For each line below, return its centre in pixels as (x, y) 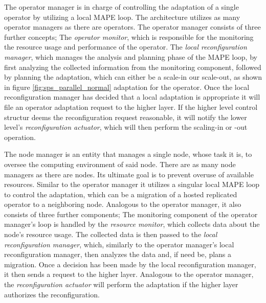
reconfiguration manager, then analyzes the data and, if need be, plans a (118, 254)
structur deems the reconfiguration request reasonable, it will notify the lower (126, 117)
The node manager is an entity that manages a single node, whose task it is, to (128, 154)
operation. (20, 137)
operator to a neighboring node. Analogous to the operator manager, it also (123, 204)
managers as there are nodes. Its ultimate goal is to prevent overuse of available (129, 174)
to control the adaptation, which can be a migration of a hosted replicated (121, 194)
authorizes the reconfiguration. (52, 294)
